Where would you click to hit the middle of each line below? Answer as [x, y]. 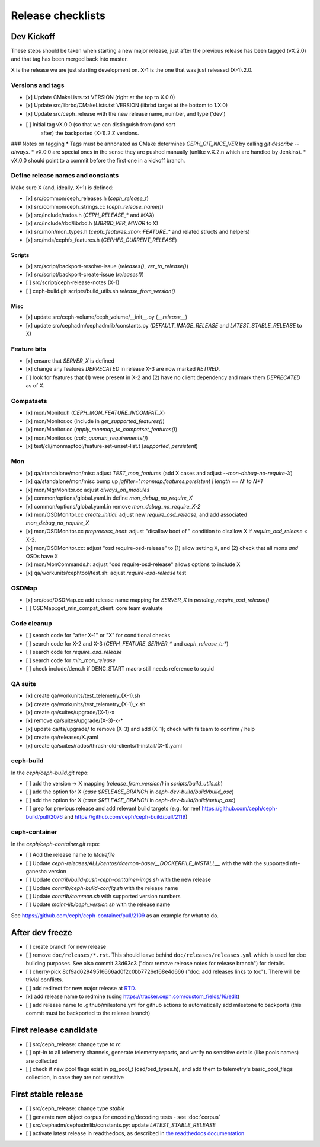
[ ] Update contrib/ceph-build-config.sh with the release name [102, 888]
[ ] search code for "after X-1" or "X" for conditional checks [98, 636]
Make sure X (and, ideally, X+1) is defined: [62, 188]
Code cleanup [32, 624]
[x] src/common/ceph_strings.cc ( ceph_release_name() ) [95, 206]
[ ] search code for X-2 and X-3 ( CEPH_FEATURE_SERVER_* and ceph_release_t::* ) [127, 643]
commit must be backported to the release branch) [88, 1013]
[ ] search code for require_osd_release [74, 652]
